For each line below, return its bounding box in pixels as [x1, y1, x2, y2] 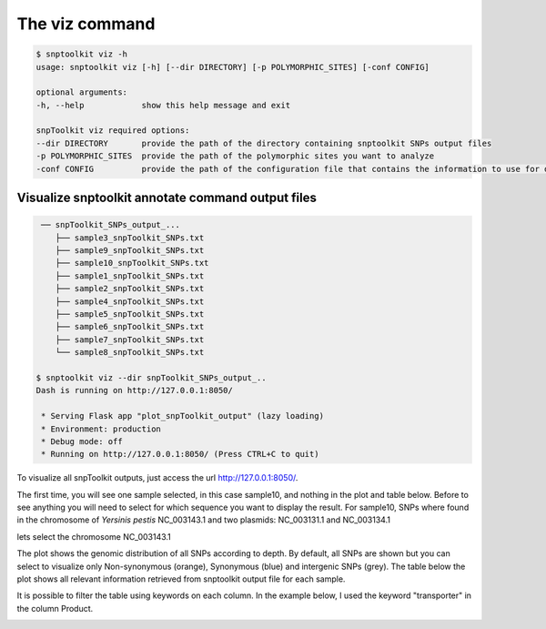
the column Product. [16, 603, 94, 614]
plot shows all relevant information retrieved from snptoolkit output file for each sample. [16, 573, 346, 584]
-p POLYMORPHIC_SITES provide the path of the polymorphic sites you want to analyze [35, 151, 435, 161]
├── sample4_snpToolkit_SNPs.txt [55, 296, 205, 307]
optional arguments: [35, 87, 127, 97]
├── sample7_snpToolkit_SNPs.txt [55, 334, 205, 345]
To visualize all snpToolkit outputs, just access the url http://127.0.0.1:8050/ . [16, 472, 298, 483]
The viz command [16, 14, 156, 34]
